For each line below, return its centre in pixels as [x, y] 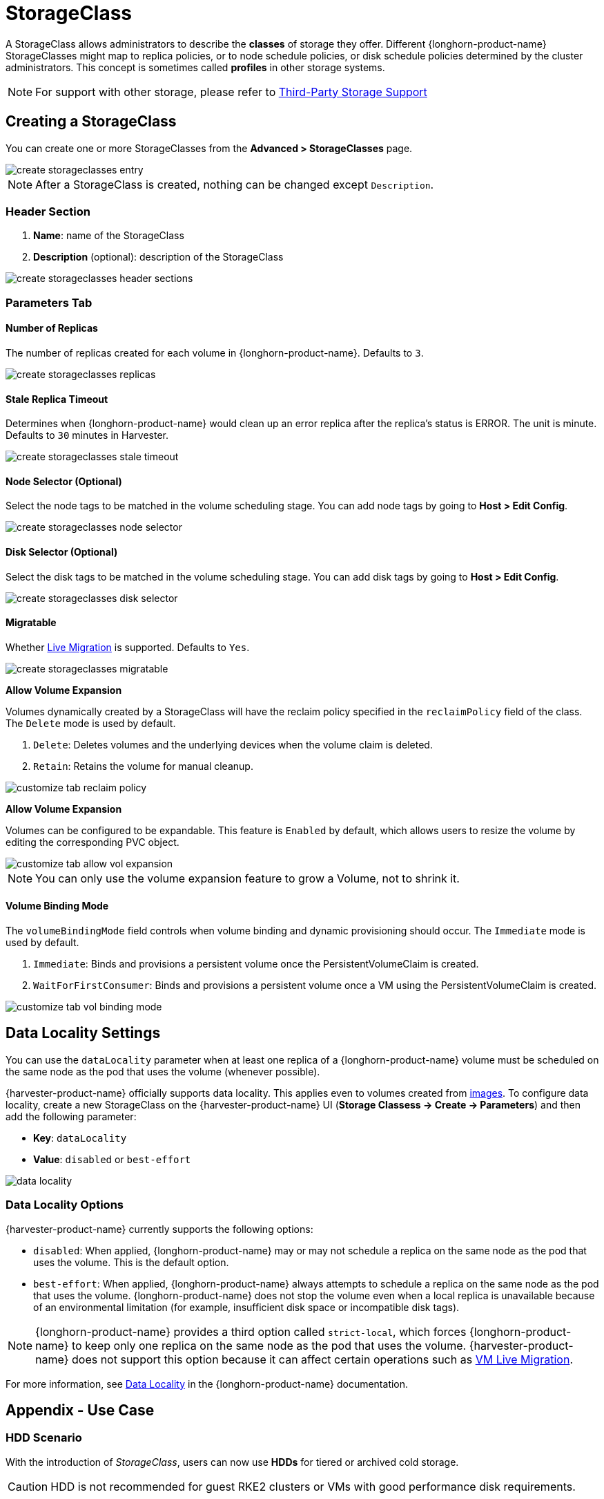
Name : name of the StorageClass [109, 236]
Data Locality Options [65, 1205]
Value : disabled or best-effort [112, 1159]
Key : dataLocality [80, 1138]
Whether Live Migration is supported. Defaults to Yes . [128, 647]
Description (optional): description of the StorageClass [158, 257]
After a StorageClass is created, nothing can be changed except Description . [235, 184]
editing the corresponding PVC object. [92, 842]
